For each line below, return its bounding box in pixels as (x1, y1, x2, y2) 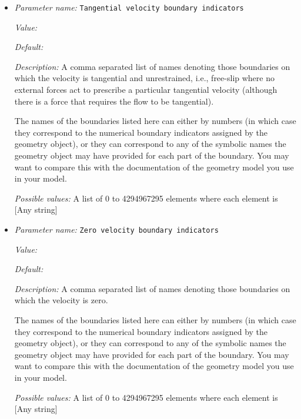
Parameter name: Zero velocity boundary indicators (14, 223, 219, 235)
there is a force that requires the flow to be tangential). (14, 95, 214, 107)
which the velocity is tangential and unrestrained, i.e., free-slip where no (14, 72, 275, 84)
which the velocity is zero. (14, 294, 108, 306)
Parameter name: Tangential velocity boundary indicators (14, 1, 244, 13)
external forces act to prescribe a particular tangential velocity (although (14, 83, 277, 96)
